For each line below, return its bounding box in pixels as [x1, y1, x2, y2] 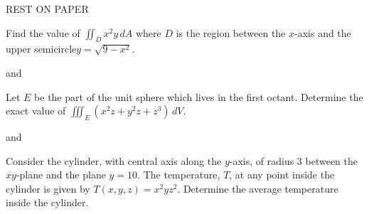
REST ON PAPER [6, 1, 89, 16]
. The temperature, [137, 167, 220, 182]
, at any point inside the [229, 167, 335, 182]
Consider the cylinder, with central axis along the [6, 153, 222, 168]
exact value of [6, 103, 66, 118]
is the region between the [176, 25, 286, 40]
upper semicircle [6, 41, 77, 56]
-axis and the [294, 25, 351, 40]
